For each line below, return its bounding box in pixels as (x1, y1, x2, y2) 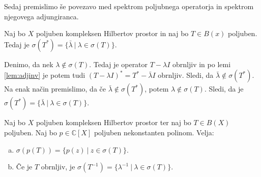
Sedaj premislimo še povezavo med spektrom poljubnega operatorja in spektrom (4, 1, 254, 11)
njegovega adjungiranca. (4, 11, 79, 21)
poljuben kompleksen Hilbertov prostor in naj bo (36, 28, 189, 39)
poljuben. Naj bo (4, 127, 57, 137)
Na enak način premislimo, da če (4, 83, 106, 94)
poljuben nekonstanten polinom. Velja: (94, 127, 214, 137)
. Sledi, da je (204, 83, 244, 94)
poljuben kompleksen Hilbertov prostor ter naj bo (36, 117, 191, 128)
